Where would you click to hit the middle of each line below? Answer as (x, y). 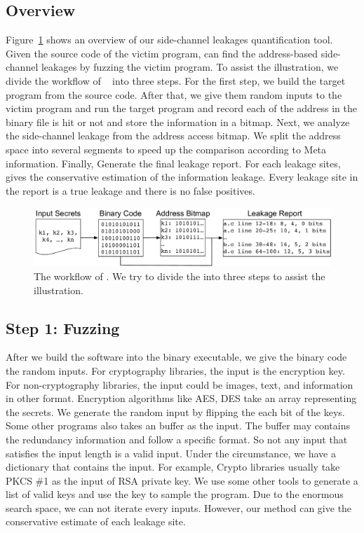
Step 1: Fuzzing (63, 327)
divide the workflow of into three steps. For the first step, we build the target (176, 80)
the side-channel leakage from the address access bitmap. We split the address (173, 136)
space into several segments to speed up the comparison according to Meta (166, 149)
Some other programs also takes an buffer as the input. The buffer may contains (178, 425)
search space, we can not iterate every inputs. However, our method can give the (179, 507)
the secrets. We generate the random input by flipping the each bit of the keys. (175, 411)
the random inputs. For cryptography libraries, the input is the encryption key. (175, 370)
